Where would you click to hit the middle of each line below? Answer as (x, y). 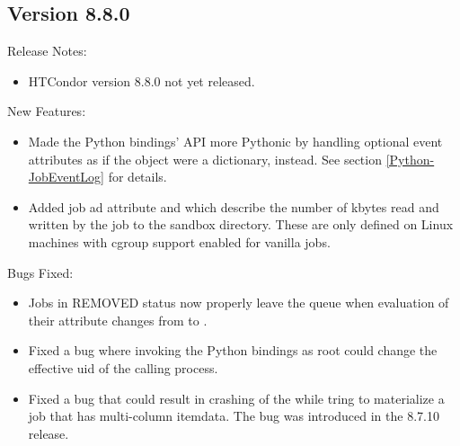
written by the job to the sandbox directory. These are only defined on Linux (241, 224)
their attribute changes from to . (118, 320)
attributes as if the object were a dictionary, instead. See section (205, 159)
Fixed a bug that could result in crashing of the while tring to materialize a (236, 398)
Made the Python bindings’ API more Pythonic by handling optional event (235, 141)
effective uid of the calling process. (123, 367)
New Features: (47, 111)
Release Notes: (47, 51)
